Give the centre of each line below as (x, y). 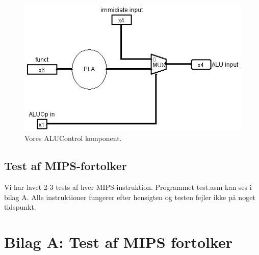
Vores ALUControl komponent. (73, 138)
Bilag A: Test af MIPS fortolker (119, 242)
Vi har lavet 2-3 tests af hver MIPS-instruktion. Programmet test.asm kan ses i (128, 187)
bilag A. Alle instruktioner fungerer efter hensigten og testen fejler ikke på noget (130, 197)
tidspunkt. (20, 207)
